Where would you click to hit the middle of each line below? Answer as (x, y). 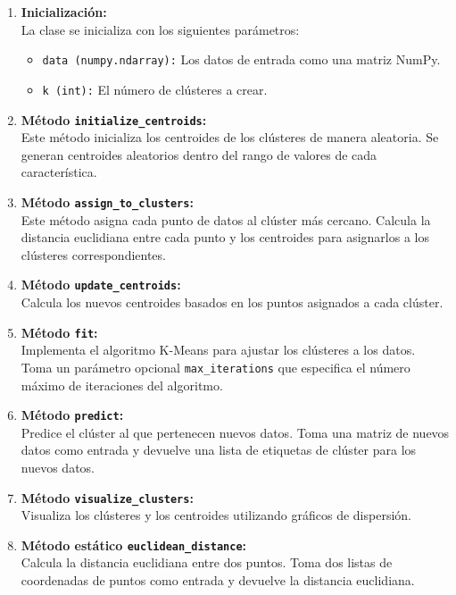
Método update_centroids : (101, 285)
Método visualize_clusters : (107, 497)
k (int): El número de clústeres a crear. (155, 89)
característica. (59, 172)
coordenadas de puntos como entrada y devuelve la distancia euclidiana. (218, 580)
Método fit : (59, 332)
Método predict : (72, 415)
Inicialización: (64, 12)
